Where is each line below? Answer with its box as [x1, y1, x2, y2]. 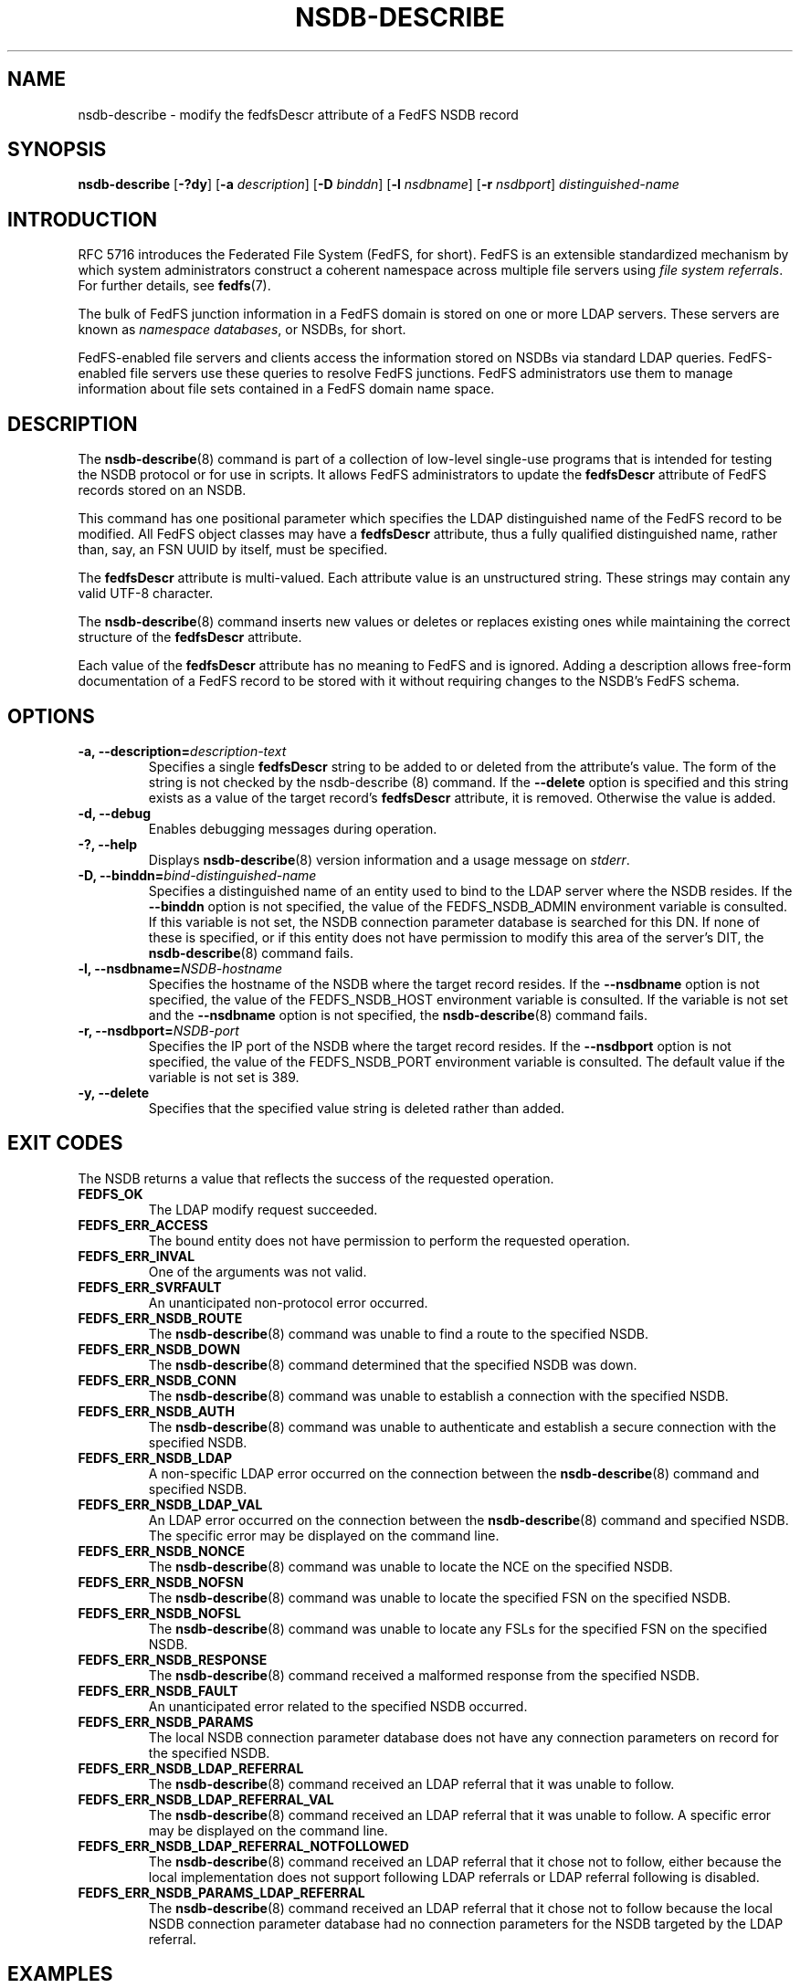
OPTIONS [7, 704, 95, 728]
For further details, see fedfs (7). [78, 278, 271, 294]
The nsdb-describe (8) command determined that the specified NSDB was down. [148, 1356, 637, 1373]
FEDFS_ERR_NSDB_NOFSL [78, 1604, 241, 1621]
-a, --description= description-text [78, 742, 287, 759]
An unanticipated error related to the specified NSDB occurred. [148, 1698, 528, 1714]
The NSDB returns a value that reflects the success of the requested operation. [78, 1170, 554, 1186]
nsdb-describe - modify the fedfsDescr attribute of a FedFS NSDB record [78, 106, 519, 122]
